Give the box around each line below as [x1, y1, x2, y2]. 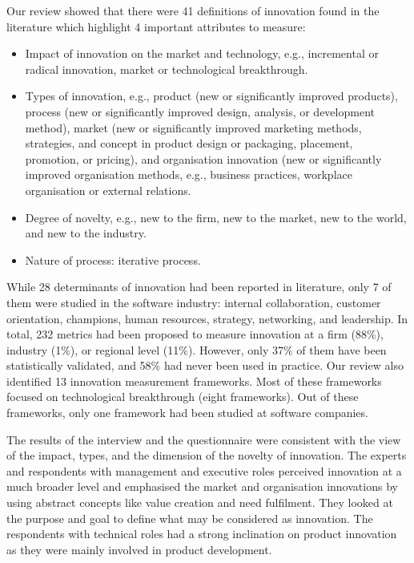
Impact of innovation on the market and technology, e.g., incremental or [25, 45, 379, 62]
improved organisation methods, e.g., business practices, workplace [25, 166, 352, 183]
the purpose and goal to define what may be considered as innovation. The [6, 509, 373, 526]
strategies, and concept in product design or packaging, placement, [25, 135, 353, 152]
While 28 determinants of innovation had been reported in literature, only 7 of [6, 278, 392, 295]
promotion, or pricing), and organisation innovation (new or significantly [25, 150, 382, 167]
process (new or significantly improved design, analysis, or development [25, 103, 375, 119]
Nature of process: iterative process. [25, 251, 201, 268]
